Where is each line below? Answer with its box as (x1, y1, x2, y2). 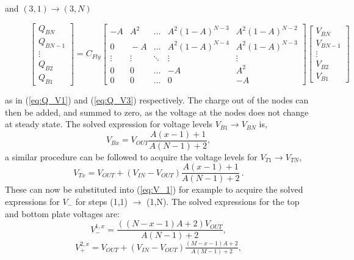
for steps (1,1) (75, 195, 128, 208)
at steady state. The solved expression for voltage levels (5, 117, 212, 130)
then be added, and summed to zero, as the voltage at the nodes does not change (5, 105, 309, 118)
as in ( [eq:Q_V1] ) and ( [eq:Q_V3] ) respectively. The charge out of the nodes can (5, 93, 309, 106)
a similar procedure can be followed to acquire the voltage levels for (5, 150, 258, 163)
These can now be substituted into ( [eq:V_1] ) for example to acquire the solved (5, 183, 303, 196)
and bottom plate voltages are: (5, 207, 120, 220)
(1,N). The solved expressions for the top (146, 195, 300, 208)
